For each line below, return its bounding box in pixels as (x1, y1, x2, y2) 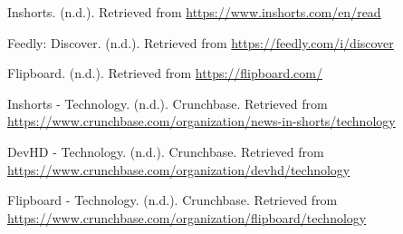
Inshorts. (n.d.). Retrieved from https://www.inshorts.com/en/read (7, 3, 381, 21)
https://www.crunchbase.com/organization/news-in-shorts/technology (7, 112, 396, 131)
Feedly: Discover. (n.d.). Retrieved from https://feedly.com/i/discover (7, 33, 394, 52)
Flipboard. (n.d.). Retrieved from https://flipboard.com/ (7, 63, 322, 83)
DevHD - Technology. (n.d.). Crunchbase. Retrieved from (7, 141, 324, 161)
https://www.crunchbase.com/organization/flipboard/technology (7, 208, 367, 227)
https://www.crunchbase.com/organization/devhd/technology (7, 160, 350, 179)
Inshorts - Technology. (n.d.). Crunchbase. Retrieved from (7, 93, 328, 112)
